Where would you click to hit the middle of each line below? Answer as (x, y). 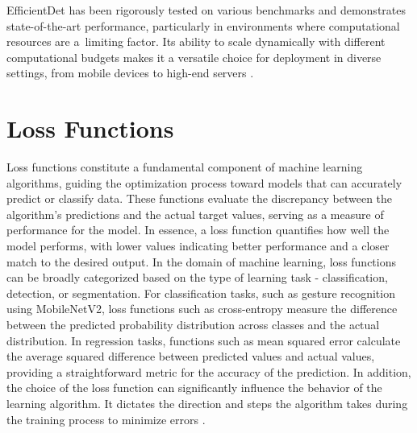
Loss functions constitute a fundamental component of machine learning (185, 167)
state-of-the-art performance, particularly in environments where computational (203, 25)
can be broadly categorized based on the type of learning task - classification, (197, 277)
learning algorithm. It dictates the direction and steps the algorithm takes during (207, 403)
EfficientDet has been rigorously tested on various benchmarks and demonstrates (206, 10)
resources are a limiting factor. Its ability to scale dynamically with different (196, 41)
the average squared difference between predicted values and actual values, (191, 356)
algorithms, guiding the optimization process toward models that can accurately (204, 182)
